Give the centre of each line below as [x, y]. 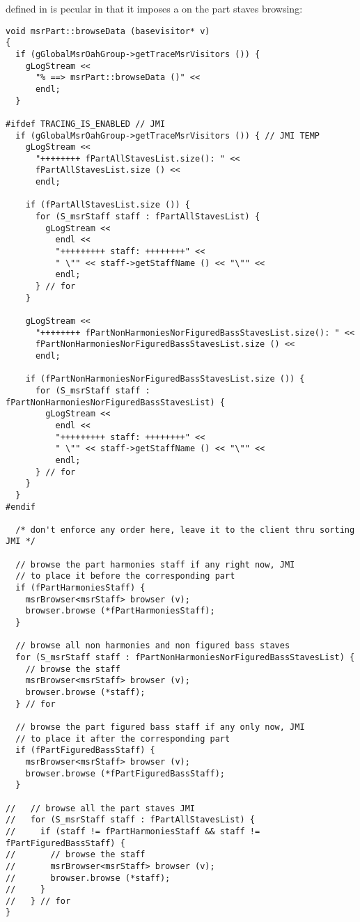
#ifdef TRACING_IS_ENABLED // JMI [86, 124]
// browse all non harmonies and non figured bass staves [153, 646]
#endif [21, 507]
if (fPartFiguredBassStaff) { [85, 750]
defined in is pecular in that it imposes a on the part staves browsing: [154, 8]
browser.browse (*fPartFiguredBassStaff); [125, 773]
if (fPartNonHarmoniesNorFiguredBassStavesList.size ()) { [165, 379]
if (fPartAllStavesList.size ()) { [108, 205]
